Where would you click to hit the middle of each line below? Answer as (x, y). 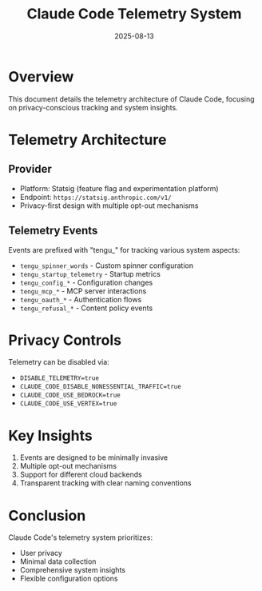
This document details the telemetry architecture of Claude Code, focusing (131, 99)
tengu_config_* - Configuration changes (86, 282)
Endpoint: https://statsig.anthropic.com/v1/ (95, 197)
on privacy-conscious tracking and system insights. (93, 107)
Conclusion (47, 515)
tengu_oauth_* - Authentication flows (81, 299)
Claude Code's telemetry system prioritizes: (81, 537)
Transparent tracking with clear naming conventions (105, 483)
